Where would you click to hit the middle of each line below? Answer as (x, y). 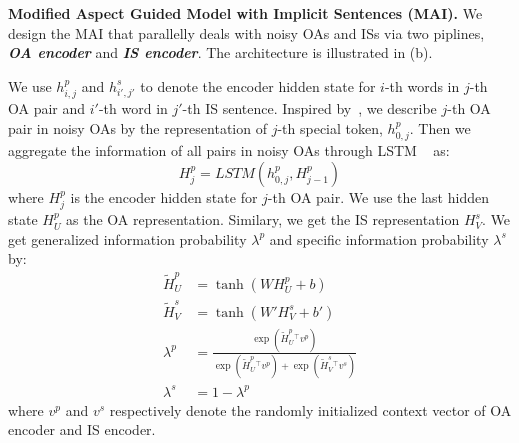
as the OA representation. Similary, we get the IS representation (263, 219)
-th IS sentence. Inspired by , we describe (309, 108)
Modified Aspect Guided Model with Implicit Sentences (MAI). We (245, 13)
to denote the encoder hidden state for (258, 85)
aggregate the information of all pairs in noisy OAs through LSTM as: (229, 150)
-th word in (133, 108)
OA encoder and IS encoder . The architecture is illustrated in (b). (220, 52)
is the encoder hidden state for (164, 196)
